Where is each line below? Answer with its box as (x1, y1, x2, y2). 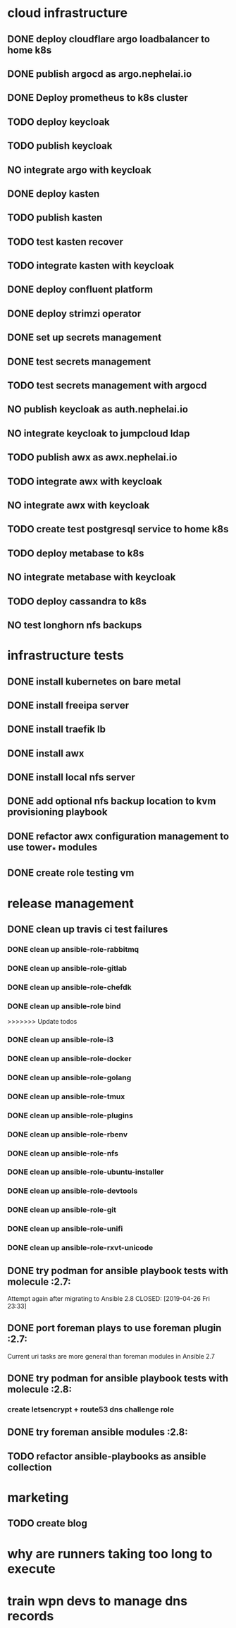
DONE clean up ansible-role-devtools (7, 1186, 138, 1196)
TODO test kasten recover (7, 235, 124, 247)
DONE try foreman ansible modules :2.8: (7, 1426, 188, 1438)
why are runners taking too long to (7, 1546, 213, 1562)
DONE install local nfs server (7, 771, 136, 783)
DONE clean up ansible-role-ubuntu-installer (7, 1167, 164, 1177)
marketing (7, 1490, 69, 1506)
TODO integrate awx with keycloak (7, 475, 163, 487)
